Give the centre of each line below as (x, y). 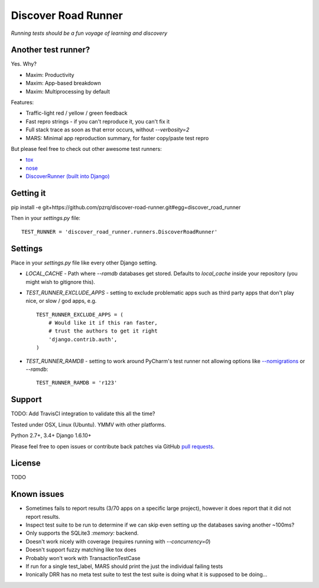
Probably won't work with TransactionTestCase (83, 558)
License (26, 463)
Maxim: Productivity (50, 75)
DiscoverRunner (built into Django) (68, 176)
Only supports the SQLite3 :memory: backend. (82, 533)
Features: (22, 102)
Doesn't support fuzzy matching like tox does (81, 550)
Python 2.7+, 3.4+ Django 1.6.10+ (51, 435)
